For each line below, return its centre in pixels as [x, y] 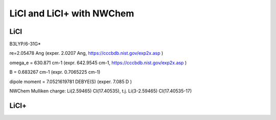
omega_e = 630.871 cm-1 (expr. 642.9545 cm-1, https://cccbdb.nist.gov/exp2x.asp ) [98, 63]
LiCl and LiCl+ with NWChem [72, 13]
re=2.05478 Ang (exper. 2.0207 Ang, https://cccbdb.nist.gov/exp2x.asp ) [86, 53]
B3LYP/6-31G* [25, 44]
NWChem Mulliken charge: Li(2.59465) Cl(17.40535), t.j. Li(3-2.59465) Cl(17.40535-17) [100, 91]
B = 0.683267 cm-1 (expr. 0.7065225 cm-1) [55, 72]
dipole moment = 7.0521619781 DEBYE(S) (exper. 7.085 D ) [71, 82]
